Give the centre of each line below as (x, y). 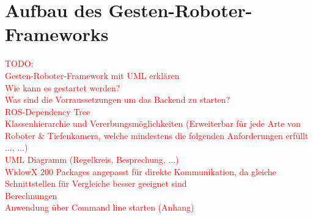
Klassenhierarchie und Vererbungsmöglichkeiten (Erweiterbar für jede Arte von (153, 123)
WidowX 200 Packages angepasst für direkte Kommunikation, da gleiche (141, 171)
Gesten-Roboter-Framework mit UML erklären (92, 75)
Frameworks (57, 34)
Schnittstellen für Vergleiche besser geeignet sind (96, 183)
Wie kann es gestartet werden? (63, 87)
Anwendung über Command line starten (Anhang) (100, 207)
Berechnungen (31, 195)
